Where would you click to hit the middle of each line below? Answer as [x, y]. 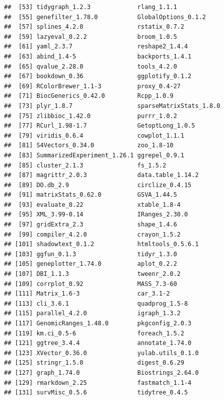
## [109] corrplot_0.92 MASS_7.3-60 [91, 284]
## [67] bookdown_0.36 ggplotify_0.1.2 [98, 76]
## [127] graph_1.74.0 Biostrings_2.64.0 [101, 373]
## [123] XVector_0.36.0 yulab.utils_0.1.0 [101, 353]
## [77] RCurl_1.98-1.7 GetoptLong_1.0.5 [100, 126]
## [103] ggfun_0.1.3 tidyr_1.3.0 [91, 254]
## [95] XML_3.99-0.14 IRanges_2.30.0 [96, 215]
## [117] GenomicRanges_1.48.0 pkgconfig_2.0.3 [98, 323]
